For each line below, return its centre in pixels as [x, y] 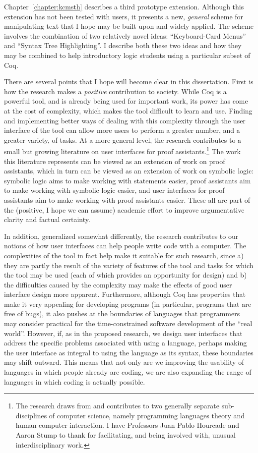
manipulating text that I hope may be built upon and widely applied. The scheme [129, 26]
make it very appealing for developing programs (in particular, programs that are [128, 304]
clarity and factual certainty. [47, 219]
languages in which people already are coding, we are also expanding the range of [128, 372]
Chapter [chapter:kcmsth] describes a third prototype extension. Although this [124, 6]
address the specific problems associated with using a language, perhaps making [126, 343]
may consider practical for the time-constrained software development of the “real [128, 323]
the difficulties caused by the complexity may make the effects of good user [118, 284]
